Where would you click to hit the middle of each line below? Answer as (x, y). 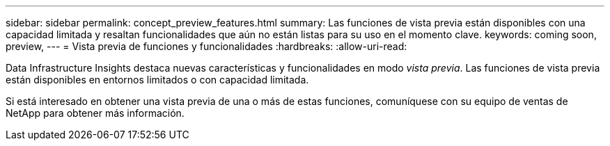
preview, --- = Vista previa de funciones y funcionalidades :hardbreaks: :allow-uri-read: (206, 46)
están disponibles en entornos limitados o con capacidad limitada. (157, 80)
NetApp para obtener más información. (95, 113)
